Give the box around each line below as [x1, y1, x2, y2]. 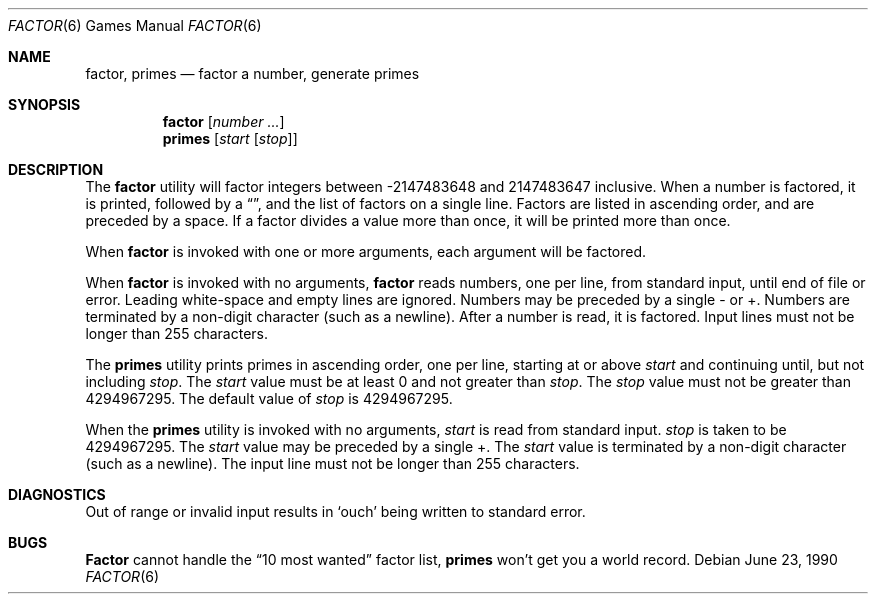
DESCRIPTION [8, 161, 104, 178]
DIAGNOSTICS [8, 486, 106, 503]
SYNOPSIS [8, 96, 81, 113]
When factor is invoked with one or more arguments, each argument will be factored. [85, 243, 647, 260]
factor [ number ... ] [162, 113, 285, 130]
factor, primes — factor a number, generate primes [85, 65, 420, 82]
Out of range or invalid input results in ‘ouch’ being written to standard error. [85, 503, 586, 520]
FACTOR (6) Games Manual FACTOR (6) [8, 17, 262, 34]
